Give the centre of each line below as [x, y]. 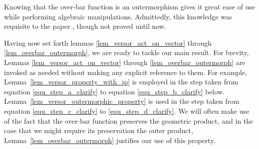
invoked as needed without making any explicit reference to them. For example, [126, 72]
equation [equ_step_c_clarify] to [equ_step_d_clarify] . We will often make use [127, 111]
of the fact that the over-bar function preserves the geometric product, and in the [129, 120]
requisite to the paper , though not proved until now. [85, 26]
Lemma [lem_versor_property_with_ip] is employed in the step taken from [121, 82]
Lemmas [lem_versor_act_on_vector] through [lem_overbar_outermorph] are [125, 62]
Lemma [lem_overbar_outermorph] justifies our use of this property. [110, 140]
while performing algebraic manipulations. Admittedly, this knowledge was [118, 16]
